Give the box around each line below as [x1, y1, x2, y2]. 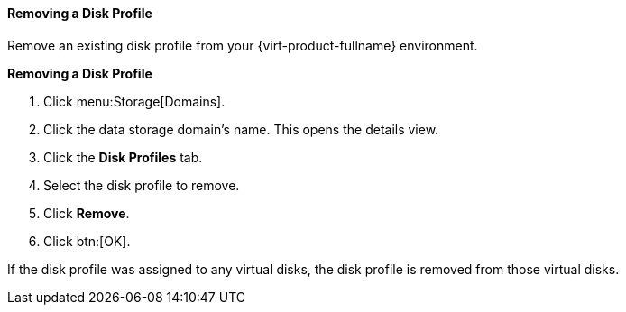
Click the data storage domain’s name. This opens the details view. [43, 121, 439, 137]
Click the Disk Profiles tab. [43, 149, 203, 165]
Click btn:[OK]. [43, 233, 131, 249]
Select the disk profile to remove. [43, 177, 240, 193]
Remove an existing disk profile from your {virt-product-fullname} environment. [7, 37, 478, 53]
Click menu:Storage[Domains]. [43, 93, 226, 109]
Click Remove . [43, 205, 130, 221]
